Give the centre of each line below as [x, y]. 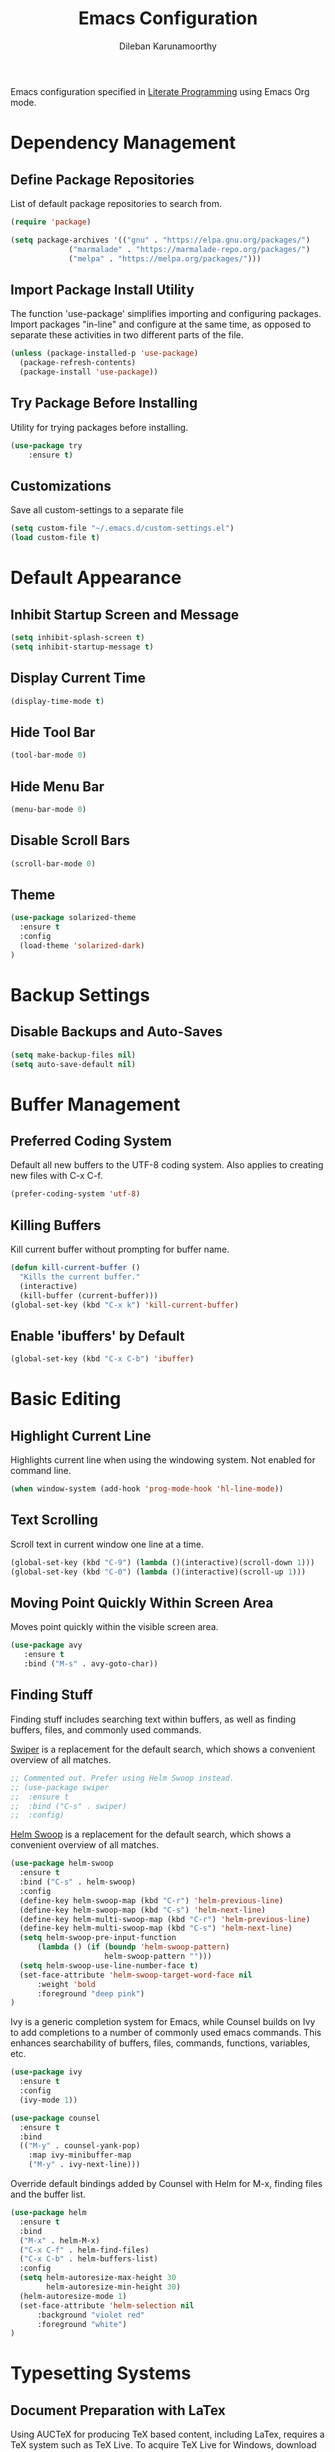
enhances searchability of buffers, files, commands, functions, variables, [160, 2043]
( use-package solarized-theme [73, 918]
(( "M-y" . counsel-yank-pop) [80, 2146]
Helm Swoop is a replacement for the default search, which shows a [151, 1834]
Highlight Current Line [81, 1435]
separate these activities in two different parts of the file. [127, 335]
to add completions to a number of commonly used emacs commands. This [166, 2033]
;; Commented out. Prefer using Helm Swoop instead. [122, 1778]
